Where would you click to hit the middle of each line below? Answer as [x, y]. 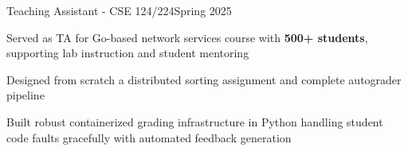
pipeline [25, 95]
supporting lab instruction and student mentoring [128, 53]
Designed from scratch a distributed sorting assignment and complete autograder [204, 79]
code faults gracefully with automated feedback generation [149, 137]
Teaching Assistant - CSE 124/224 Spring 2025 [119, 10]
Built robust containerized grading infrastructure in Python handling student [195, 121]
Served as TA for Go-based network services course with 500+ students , [187, 37]
